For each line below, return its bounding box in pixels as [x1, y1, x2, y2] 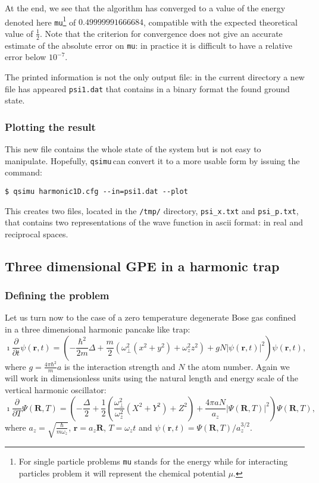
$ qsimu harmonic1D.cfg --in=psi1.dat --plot [5, 187, 188, 196]
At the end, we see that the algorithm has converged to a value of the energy [5, 2, 286, 14]
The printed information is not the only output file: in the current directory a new [5, 70, 305, 83]
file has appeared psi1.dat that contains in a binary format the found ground [5, 82, 290, 95]
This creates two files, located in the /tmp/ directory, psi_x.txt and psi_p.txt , [5, 204, 299, 217]
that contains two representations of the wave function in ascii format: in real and [5, 216, 303, 228]
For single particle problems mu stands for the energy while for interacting [18, 454, 288, 467]
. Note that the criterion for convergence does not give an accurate [40, 27, 283, 39]
